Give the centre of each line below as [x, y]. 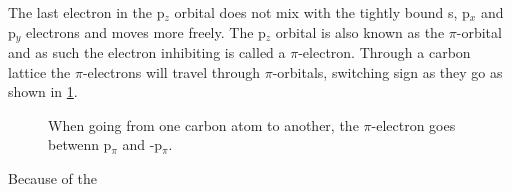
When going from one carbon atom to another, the [203, 124]
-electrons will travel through [171, 71]
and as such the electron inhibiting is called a [147, 52]
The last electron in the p [86, 12]
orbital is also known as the [360, 31]
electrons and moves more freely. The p [146, 31]
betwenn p [80, 144]
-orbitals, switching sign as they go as [387, 71]
